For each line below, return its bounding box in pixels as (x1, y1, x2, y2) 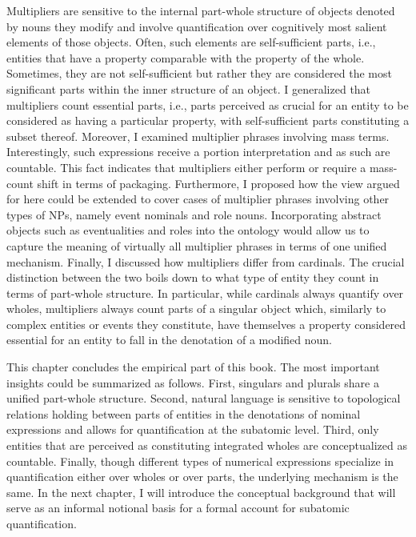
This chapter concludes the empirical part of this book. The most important (6, 359, 380, 375)
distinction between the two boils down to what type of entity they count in (6, 269, 379, 286)
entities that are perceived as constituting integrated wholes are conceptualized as (6, 437, 408, 454)
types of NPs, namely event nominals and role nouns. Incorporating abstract (6, 206, 382, 222)
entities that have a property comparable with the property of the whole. (6, 49, 365, 66)
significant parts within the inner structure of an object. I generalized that (6, 80, 371, 97)
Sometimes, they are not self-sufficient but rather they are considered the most (6, 65, 392, 82)
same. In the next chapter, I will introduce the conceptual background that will (6, 483, 396, 500)
